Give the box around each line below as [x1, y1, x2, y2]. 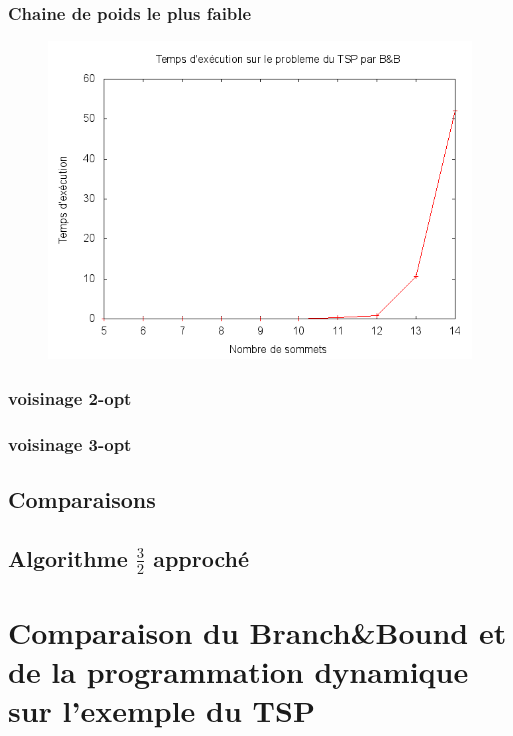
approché [153, 542, 250, 573]
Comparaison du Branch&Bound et [8, 612, 507, 653]
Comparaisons [8, 483, 156, 514]
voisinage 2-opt [8, 385, 132, 410]
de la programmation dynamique [8, 651, 469, 692]
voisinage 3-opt [8, 431, 132, 456]
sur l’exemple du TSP [8, 690, 315, 731]
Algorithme [8, 542, 128, 573]
